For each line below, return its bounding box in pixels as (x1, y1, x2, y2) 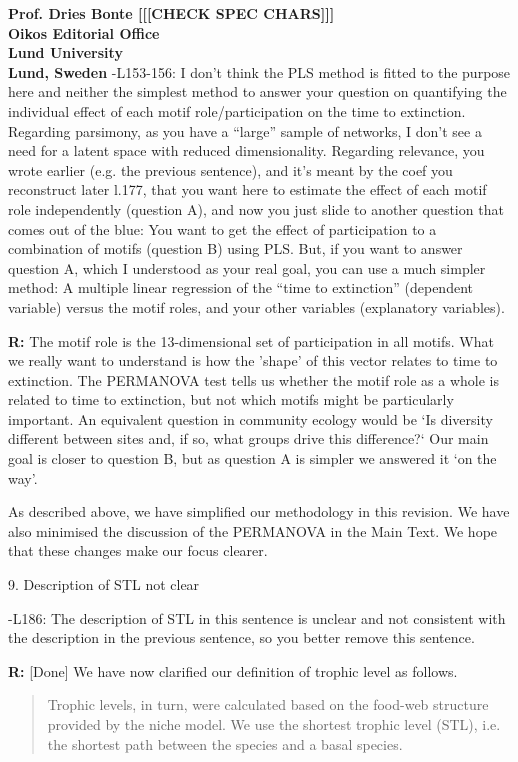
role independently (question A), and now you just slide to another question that (8, 198, 504, 219)
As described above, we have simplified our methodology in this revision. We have (8, 501, 510, 522)
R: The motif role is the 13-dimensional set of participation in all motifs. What (8, 330, 494, 351)
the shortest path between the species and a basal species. (47, 733, 403, 754)
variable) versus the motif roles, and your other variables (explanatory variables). (8, 296, 505, 317)
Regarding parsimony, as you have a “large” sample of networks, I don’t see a (8, 120, 482, 141)
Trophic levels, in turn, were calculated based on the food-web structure (47, 694, 489, 715)
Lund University (8, 42, 123, 63)
